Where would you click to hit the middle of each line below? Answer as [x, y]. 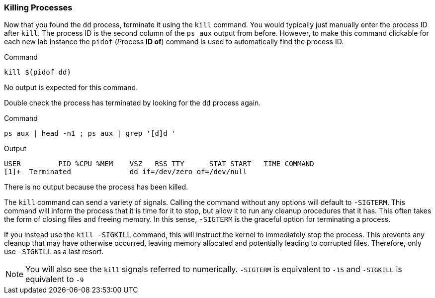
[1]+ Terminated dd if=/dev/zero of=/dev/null [126, 172]
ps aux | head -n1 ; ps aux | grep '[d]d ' [90, 134]
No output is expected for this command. [71, 88]
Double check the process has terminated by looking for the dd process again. [132, 103]
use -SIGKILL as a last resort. [54, 252]
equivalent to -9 [55, 279]
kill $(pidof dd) [38, 72]
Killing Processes [38, 7]
